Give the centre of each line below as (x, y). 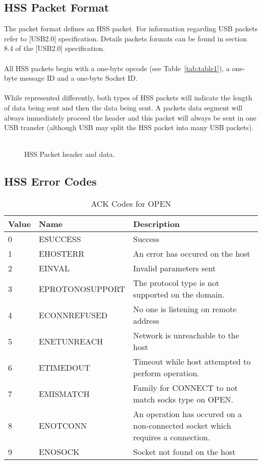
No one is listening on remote (185, 309)
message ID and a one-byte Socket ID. (79, 78)
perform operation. (166, 373)
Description (156, 224)
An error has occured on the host (192, 254)
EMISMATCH (64, 393)
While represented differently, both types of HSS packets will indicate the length (128, 98)
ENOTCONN (63, 426)
